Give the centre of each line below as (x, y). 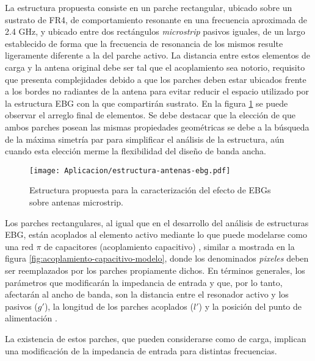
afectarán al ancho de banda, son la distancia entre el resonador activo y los (147, 294)
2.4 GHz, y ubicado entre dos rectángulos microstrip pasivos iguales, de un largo (155, 31)
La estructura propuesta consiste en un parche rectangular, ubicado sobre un (149, 7)
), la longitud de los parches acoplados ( (119, 306)
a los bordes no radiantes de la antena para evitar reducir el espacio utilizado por (157, 91)
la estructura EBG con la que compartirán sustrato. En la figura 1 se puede (147, 103)
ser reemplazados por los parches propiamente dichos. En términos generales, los (155, 270)
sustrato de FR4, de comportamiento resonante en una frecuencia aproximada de (156, 19)
